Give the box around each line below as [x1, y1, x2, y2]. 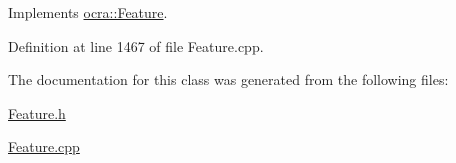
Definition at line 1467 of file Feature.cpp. [8, 35, 264, 56]
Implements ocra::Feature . [8, 2, 168, 22]
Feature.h [8, 102, 66, 123]
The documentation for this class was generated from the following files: [8, 69, 449, 90]
